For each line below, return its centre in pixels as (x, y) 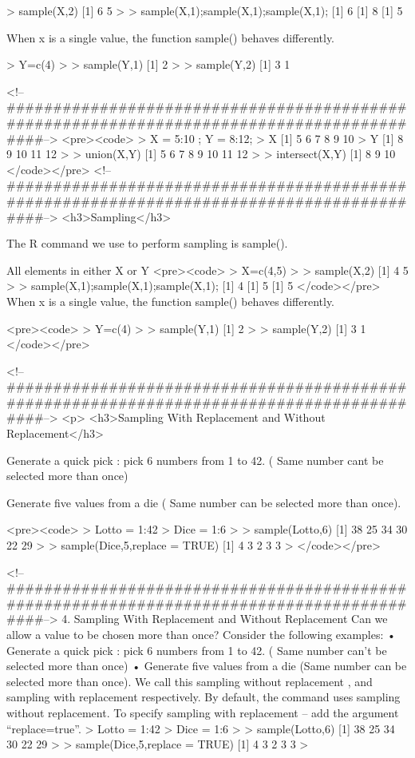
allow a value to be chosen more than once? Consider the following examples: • (201, 634)
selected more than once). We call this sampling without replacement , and (190, 681)
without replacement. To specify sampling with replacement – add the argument (203, 712)
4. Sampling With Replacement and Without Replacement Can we (225, 619)
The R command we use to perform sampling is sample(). (147, 243)
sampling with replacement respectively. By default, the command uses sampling (204, 697)
